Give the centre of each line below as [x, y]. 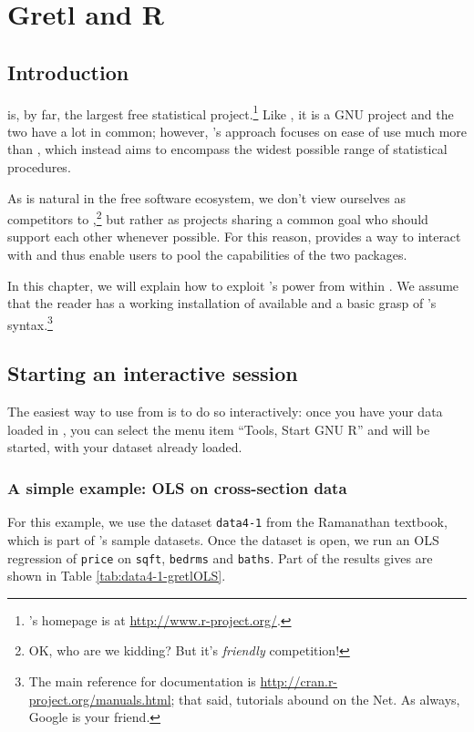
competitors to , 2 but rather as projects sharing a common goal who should [218, 217]
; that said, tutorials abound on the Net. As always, [315, 699]
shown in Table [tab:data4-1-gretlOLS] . [117, 576]
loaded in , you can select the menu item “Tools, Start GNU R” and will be [219, 429]
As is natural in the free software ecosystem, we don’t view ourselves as [207, 197]
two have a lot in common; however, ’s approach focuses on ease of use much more [237, 131]
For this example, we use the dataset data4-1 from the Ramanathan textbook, [227, 522]
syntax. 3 [30, 323]
